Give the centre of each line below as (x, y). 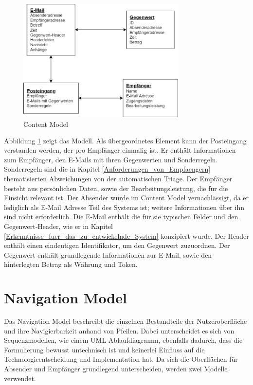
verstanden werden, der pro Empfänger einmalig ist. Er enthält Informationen (120, 150)
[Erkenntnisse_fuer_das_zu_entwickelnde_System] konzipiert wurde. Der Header (126, 236)
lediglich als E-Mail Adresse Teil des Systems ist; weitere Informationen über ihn (124, 207)
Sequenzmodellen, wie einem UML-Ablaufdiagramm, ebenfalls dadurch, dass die (123, 340)
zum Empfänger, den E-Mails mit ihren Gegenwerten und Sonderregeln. (111, 159)
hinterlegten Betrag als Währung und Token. (71, 264)
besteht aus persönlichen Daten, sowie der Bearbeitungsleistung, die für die (116, 188)
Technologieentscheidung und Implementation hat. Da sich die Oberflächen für (121, 359)
